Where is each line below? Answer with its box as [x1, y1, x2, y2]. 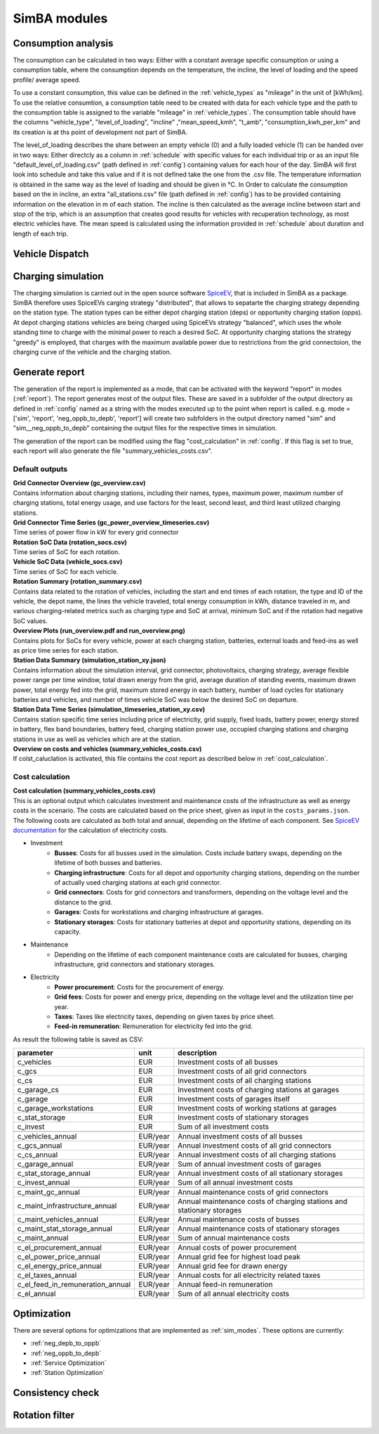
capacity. [54, 927, 81, 935]
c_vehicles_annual [17, 1132, 77, 1141]
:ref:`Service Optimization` [30, 1358, 107, 1367]
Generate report [13, 366, 85, 378]
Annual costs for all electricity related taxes [178, 1270, 321, 1280]
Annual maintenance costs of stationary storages [178, 1224, 340, 1234]
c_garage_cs [17, 1085, 59, 1095]
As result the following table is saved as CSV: [13, 1035, 144, 1044]
